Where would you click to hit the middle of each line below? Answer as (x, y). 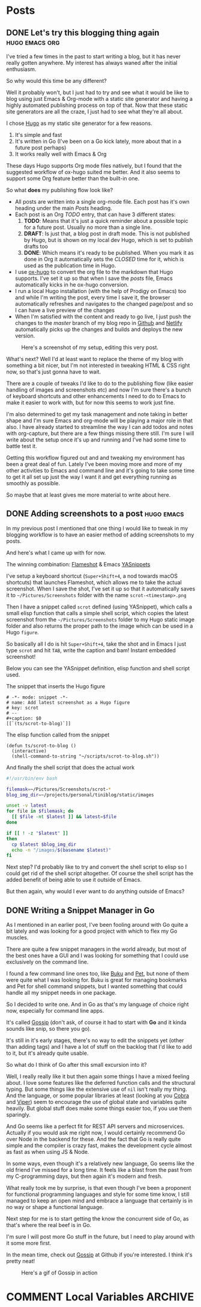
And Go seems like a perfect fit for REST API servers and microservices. (95, 1126)
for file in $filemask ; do (40, 811)
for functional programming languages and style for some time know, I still (98, 1194)
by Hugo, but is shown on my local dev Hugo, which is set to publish (108, 240)
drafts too (36, 246)
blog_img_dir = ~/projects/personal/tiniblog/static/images (80, 795)
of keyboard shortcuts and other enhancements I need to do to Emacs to (96, 396)
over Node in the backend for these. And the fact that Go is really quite (94, 1139)
